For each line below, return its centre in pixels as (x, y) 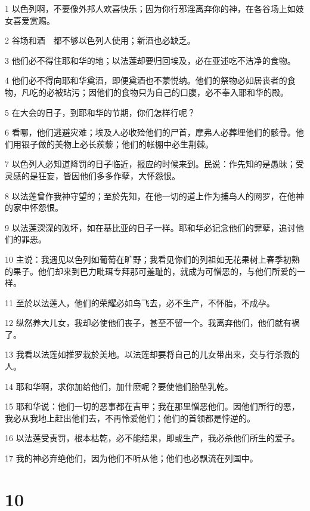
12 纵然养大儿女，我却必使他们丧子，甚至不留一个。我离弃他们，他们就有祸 (152, 323)
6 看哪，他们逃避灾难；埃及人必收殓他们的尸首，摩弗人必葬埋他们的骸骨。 (150, 132)
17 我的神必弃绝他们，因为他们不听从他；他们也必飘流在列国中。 (131, 458)
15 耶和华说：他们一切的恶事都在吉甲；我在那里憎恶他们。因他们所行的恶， (152, 406)
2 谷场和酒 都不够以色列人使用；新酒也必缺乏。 (100, 40)
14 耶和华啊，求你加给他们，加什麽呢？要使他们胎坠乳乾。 (119, 386)
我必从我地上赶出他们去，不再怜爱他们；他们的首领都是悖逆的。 (130, 418)
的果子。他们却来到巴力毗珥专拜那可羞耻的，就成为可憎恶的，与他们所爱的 (151, 271)
